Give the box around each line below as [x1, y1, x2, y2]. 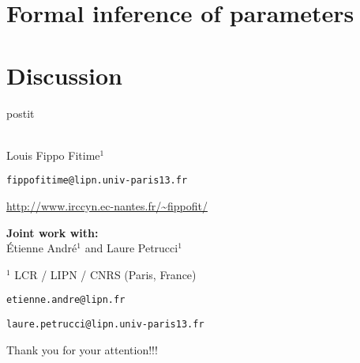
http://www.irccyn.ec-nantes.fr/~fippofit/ [6, 197, 208, 214]
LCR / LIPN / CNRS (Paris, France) [14, 266, 197, 282]
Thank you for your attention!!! [6, 341, 158, 357]
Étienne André [6, 240, 77, 256]
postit [6, 104, 35, 121]
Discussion [6, 59, 122, 91]
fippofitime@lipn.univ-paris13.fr [6, 175, 188, 187]
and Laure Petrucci [84, 240, 178, 256]
